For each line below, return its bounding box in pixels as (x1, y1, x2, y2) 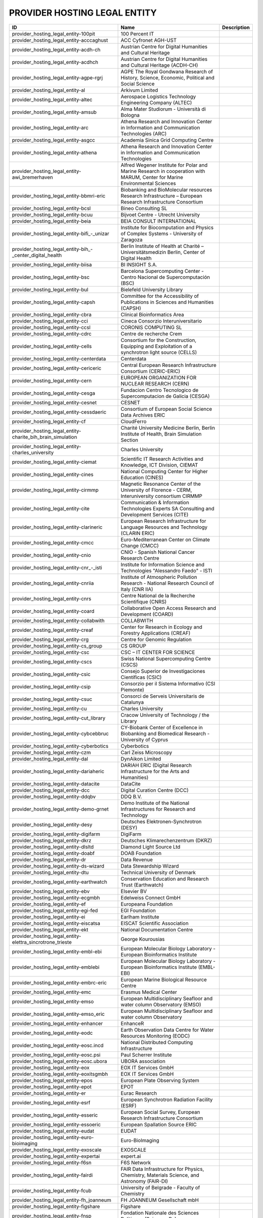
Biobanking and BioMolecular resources (120, 186, 212, 193)
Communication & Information (120, 499, 189, 506)
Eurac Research (120, 1089, 157, 1096)
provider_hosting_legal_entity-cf (12, 418, 86, 425)
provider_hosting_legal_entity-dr (12, 856, 86, 863)
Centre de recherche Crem (120, 330, 182, 337)
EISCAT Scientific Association (120, 920, 189, 927)
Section (120, 437, 138, 443)
